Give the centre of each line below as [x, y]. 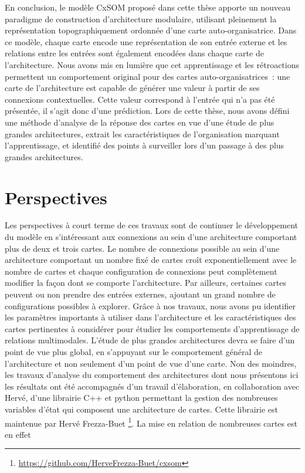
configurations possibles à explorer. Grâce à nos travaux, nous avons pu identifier [150, 305]
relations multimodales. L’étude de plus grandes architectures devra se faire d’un [150, 340]
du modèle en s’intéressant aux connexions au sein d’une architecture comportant [151, 237]
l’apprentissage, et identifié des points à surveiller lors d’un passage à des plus [145, 145]
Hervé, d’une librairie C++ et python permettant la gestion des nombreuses [141, 398]
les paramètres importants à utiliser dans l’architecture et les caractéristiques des [150, 317]
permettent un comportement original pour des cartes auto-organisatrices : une [148, 76]
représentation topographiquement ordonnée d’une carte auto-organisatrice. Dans [151, 30]
